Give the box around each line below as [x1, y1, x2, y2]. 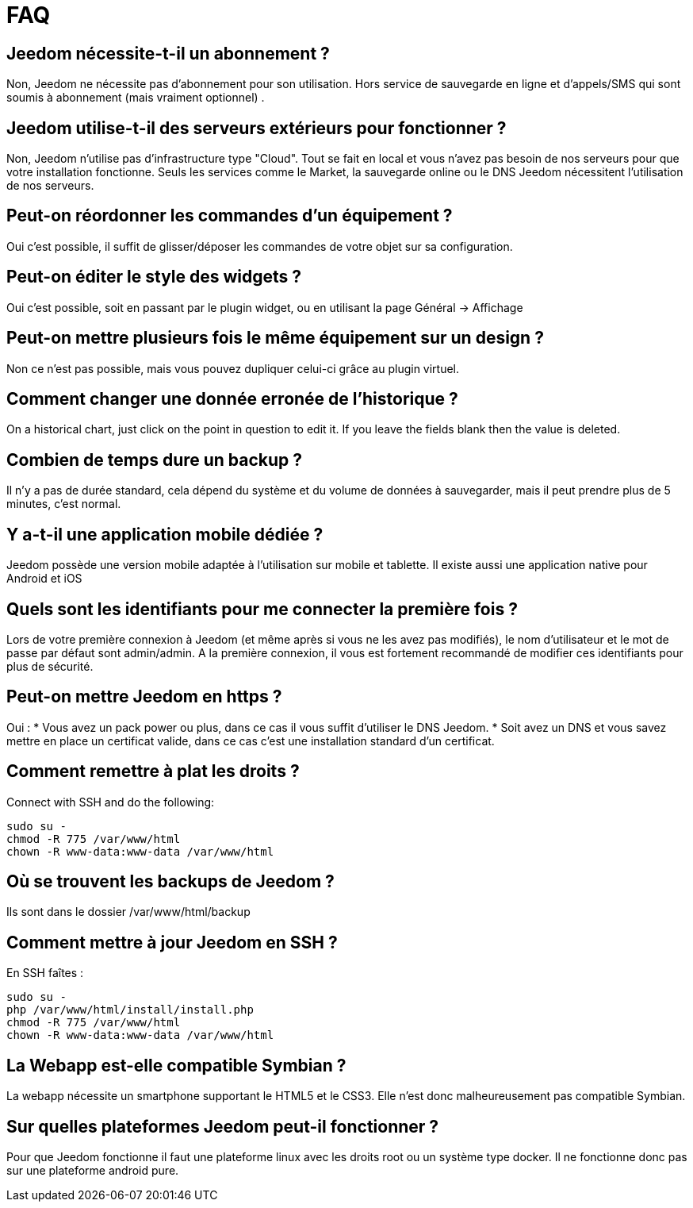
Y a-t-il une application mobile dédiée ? [6, 524, 324, 544]
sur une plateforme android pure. [6, 1163, 179, 1177]
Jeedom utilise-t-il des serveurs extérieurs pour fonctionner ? [6, 117, 507, 138]
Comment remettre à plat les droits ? [6, 761, 300, 782]
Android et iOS [6, 571, 82, 586]
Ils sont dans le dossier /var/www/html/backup [6, 905, 251, 919]
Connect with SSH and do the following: [6, 794, 215, 809]
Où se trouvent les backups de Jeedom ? [6, 871, 335, 892]
